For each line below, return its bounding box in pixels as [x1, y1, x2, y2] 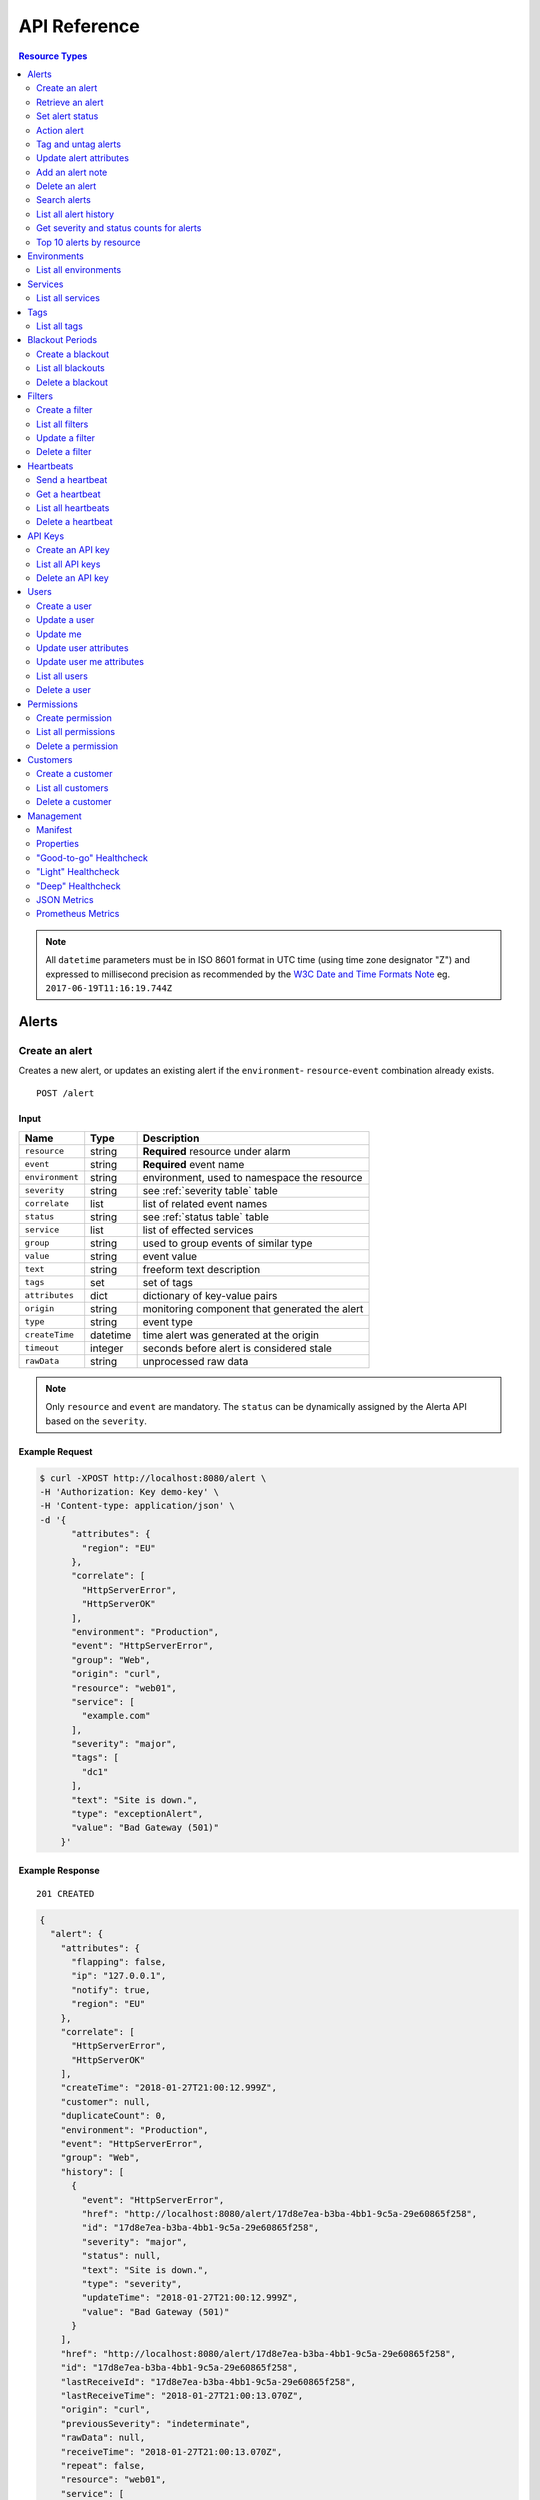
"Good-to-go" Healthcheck [36, 851, 149, 864]
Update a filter [36, 432, 95, 444]
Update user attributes [36, 641, 129, 654]
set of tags [142, 1275, 194, 1289]
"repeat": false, [60, 2460, 146, 2471]
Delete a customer [36, 796, 112, 808]
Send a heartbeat [36, 474, 108, 486]
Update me [36, 628, 82, 640]
